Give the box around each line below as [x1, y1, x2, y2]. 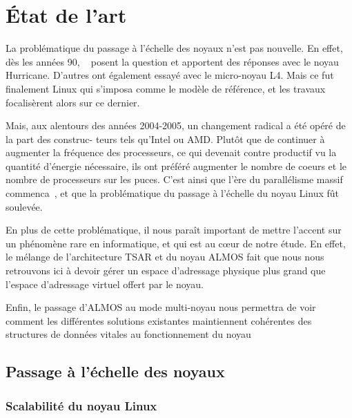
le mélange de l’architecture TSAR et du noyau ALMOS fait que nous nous [6, 249, 324, 264]
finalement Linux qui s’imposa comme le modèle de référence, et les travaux [6, 81, 326, 95]
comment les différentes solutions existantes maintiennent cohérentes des [6, 313, 312, 327]
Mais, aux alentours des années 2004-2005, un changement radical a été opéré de [6, 118, 346, 133]
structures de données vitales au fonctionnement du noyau [6, 327, 251, 341]
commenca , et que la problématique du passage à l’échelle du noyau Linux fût [6, 186, 339, 200]
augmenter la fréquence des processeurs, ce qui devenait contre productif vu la [6, 145, 337, 160]
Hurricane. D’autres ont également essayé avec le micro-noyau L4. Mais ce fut [6, 68, 334, 82]
